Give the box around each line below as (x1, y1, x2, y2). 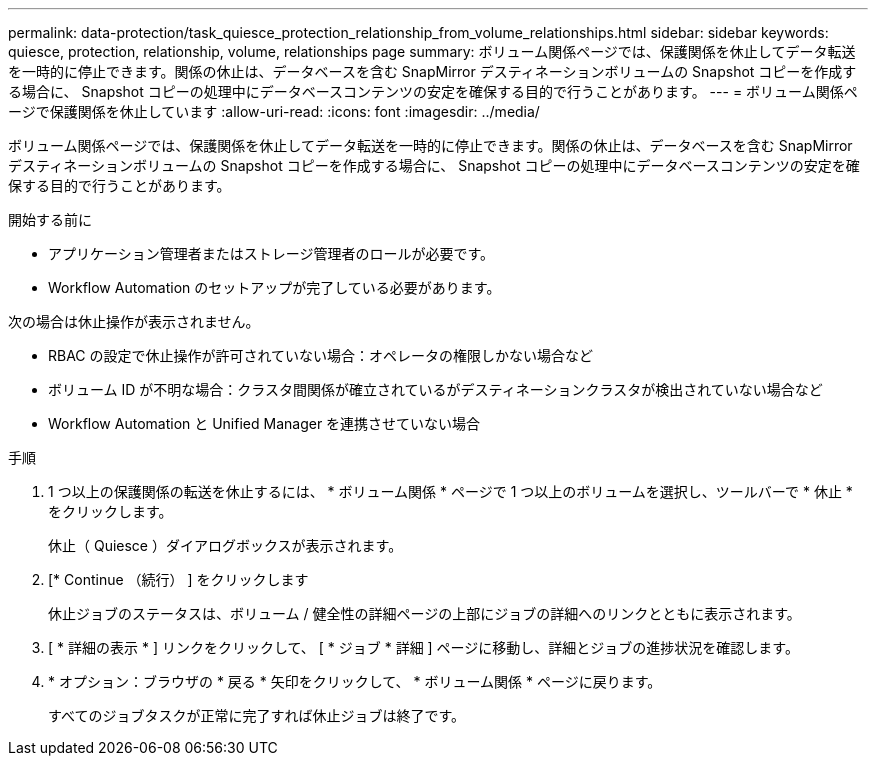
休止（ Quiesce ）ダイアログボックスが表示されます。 (48, 537, 403, 554)
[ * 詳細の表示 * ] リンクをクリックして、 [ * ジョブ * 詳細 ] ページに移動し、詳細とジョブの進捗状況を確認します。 (48, 639, 799, 656)
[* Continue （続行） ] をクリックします (48, 571, 309, 588)
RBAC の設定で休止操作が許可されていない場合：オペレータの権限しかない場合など (48, 347, 594, 364)
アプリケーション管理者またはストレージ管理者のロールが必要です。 (48, 245, 495, 262)
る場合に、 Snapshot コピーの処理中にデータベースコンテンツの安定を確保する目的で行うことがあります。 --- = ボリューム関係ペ (8, 83, 858, 100)
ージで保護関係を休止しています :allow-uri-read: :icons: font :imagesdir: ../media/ (8, 103, 540, 120)
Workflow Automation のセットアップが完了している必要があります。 (48, 279, 501, 296)
